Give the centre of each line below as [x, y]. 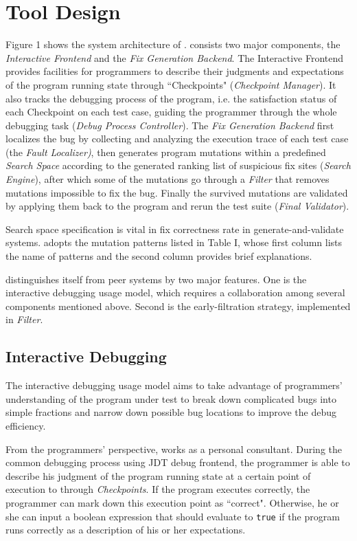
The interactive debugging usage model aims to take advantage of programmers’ [174, 385]
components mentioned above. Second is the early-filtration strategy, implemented [178, 306]
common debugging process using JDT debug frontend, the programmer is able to [178, 462]
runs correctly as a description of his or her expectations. [126, 530]
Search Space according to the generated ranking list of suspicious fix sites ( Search [178, 165]
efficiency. [26, 425]
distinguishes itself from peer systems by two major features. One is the [156, 279]
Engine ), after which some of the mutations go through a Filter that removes [168, 179]
